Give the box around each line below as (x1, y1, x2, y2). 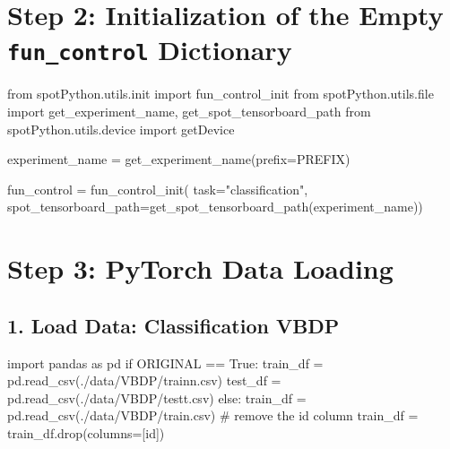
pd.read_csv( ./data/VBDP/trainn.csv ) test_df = (7, 371, 281, 390)
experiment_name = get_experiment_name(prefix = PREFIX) (7, 150, 350, 168)
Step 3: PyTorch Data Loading (7, 250, 394, 287)
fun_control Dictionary (7, 31, 292, 68)
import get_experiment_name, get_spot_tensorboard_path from (7, 102, 371, 121)
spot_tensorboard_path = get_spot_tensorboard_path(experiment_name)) (7, 197, 423, 216)
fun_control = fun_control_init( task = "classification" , (7, 179, 308, 198)
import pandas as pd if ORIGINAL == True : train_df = (7, 353, 324, 372)
